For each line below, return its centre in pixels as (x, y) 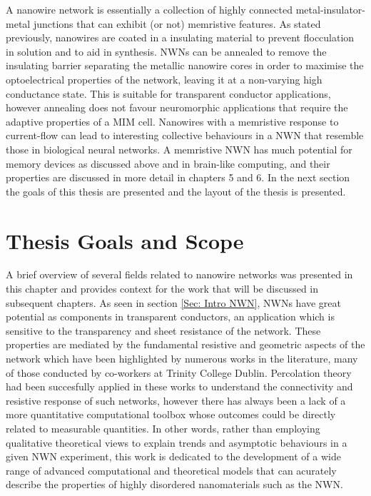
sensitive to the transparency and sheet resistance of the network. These (163, 330)
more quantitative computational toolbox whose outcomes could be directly (171, 414)
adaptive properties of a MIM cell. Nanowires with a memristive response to (172, 121)
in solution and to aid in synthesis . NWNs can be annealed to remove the (166, 51)
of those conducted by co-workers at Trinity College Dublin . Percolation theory (179, 372)
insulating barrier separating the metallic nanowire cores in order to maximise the (185, 65)
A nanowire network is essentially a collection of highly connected (149, 9)
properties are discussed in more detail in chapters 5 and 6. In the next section (178, 177)
